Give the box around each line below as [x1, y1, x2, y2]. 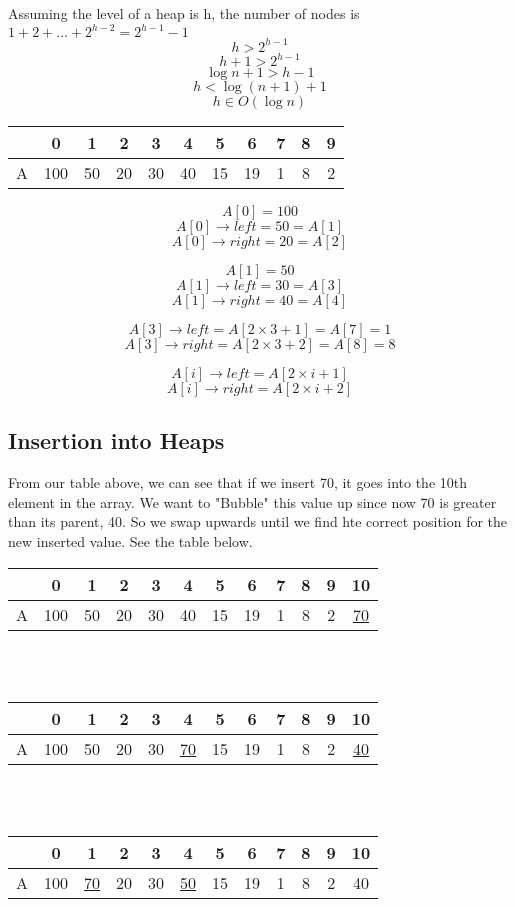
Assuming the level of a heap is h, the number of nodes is [8, 3, 360, 23]
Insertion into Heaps [8, 425, 225, 456]
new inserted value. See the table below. [8, 531, 253, 552]
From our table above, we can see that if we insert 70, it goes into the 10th [8, 472, 467, 493]
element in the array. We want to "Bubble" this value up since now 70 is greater [8, 491, 497, 512]
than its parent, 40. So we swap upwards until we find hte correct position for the [8, 511, 508, 532]
